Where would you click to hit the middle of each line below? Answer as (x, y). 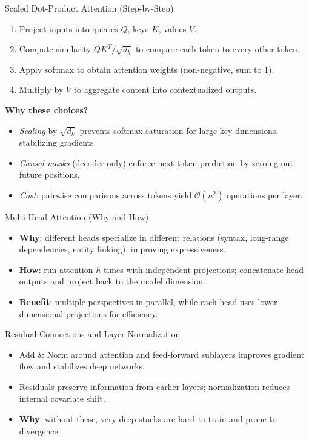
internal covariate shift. (62, 398)
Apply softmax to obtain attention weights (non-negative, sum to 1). (147, 69)
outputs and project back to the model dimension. (112, 281)
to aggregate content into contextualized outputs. (165, 89)
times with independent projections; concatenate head (203, 269)
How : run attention (56, 269)
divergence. (40, 430)
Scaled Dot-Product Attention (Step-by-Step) (89, 8)
